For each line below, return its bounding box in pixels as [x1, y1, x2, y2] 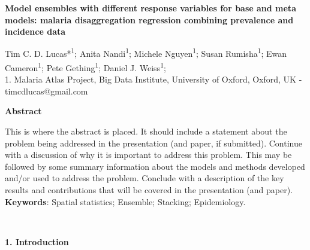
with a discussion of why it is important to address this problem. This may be [5, 148, 292, 161]
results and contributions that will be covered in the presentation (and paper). [5, 184, 293, 196]
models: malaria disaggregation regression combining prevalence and [5, 13, 294, 26]
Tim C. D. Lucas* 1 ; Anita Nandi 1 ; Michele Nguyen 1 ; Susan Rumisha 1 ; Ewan [5, 45, 287, 60]
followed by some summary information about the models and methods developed [5, 160, 305, 172]
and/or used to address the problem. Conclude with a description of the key [5, 172, 284, 184]
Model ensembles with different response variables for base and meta [5, 2, 296, 14]
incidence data [5, 25, 66, 38]
